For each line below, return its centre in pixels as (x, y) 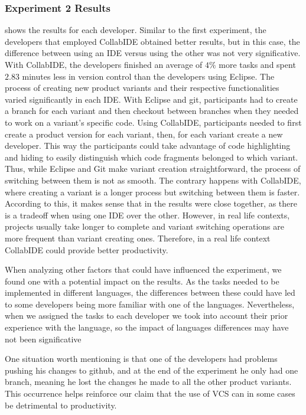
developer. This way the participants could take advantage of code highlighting (148, 146)
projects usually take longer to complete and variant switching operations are (145, 226)
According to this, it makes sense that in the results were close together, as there (151, 203)
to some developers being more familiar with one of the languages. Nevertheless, (150, 304)
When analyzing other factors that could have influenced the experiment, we (143, 269)
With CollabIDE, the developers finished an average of (104, 64)
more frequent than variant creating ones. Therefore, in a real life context (138, 238)
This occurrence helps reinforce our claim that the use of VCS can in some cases (150, 393)
